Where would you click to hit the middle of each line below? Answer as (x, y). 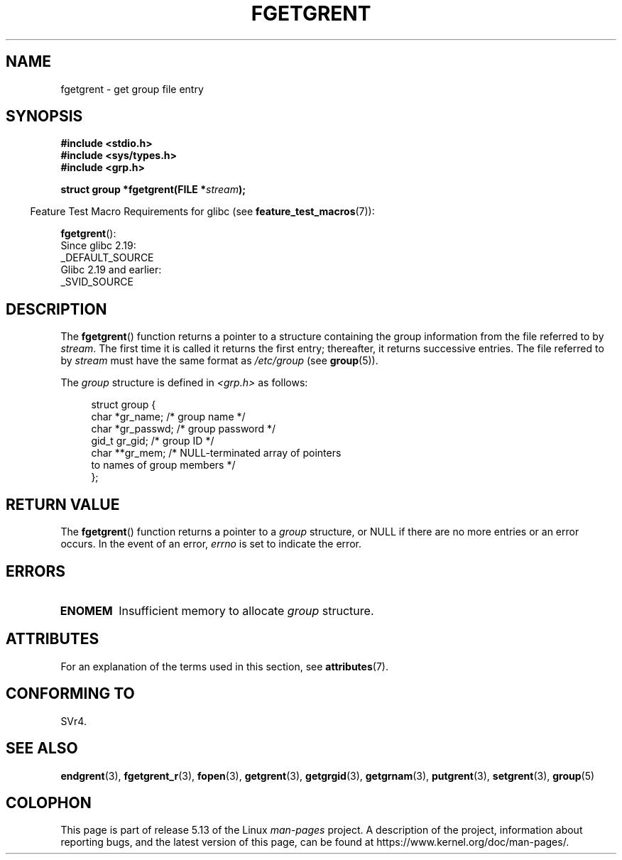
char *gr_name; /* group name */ (168, 417)
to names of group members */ (163, 465)
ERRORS (36, 571)
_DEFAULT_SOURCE (107, 258)
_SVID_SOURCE (97, 282)
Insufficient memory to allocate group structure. (246, 610)
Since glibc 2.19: (98, 246)
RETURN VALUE (63, 504)
